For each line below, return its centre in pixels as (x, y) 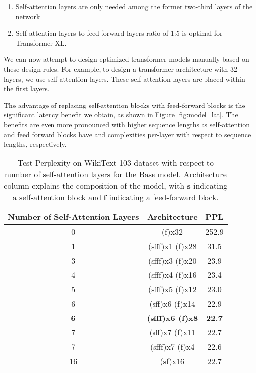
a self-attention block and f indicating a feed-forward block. (116, 197)
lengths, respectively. (35, 144)
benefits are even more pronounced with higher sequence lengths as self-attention (127, 124)
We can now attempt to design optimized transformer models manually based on (127, 59)
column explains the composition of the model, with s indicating (116, 185)
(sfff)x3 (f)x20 (172, 260)
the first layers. (27, 88)
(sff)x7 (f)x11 (172, 332)
